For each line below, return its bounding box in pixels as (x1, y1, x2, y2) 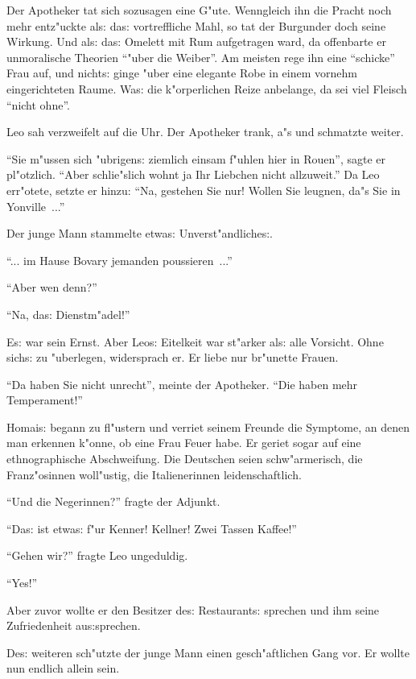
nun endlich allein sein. (6, 660, 120, 677)
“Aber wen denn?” (6, 279, 97, 296)
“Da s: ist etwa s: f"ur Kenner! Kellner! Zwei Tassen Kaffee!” (6, 520, 297, 536)
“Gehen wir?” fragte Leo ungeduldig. (6, 547, 188, 564)
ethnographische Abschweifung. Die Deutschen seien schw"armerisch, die (6, 450, 363, 467)
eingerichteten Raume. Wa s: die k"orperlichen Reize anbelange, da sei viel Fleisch (6, 80, 407, 97)
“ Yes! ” (6, 574, 38, 591)
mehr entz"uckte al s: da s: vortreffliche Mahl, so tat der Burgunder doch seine (6, 17, 386, 34)
